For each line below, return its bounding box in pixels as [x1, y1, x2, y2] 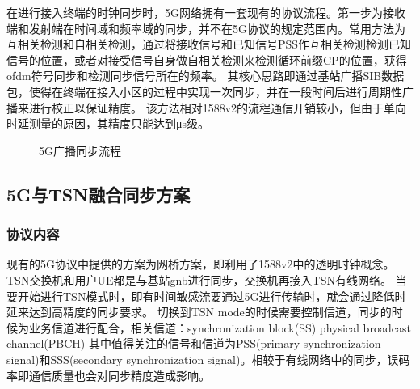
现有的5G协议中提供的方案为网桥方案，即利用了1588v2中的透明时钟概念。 [6, 256, 395, 273]
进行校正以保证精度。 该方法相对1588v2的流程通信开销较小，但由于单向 [28, 99, 407, 116]
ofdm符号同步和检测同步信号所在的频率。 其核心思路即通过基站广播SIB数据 [6, 67, 405, 84]
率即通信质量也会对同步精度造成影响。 [6, 366, 210, 383]
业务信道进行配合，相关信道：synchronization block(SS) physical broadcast [28, 319, 411, 336]
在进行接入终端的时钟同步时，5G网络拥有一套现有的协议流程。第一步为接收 [6, 4, 405, 20]
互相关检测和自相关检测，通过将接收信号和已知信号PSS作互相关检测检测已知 [6, 36, 412, 53]
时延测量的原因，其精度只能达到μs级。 [6, 115, 210, 132]
